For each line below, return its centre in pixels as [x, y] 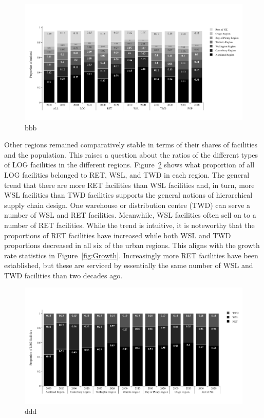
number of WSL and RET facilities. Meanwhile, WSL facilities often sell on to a [130, 215]
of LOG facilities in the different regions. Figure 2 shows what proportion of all [129, 165]
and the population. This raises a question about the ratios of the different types [131, 154]
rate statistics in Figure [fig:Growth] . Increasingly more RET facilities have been [131, 255]
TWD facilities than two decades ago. [63, 275]
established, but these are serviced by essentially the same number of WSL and [129, 265]
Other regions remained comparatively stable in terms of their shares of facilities [131, 145]
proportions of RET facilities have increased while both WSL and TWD [118, 235]
